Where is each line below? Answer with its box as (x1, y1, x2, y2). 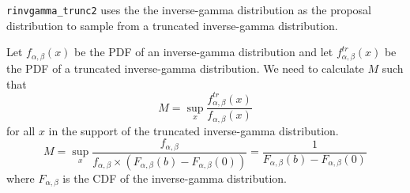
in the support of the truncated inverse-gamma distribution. (48, 122, 339, 138)
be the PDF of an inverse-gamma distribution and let (74, 44, 333, 60)
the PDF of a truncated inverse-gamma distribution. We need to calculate (6, 59, 364, 76)
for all (6, 122, 36, 138)
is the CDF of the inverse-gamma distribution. (62, 169, 287, 186)
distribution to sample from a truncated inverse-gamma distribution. (6, 17, 338, 33)
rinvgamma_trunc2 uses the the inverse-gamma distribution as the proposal (6, 2, 371, 17)
